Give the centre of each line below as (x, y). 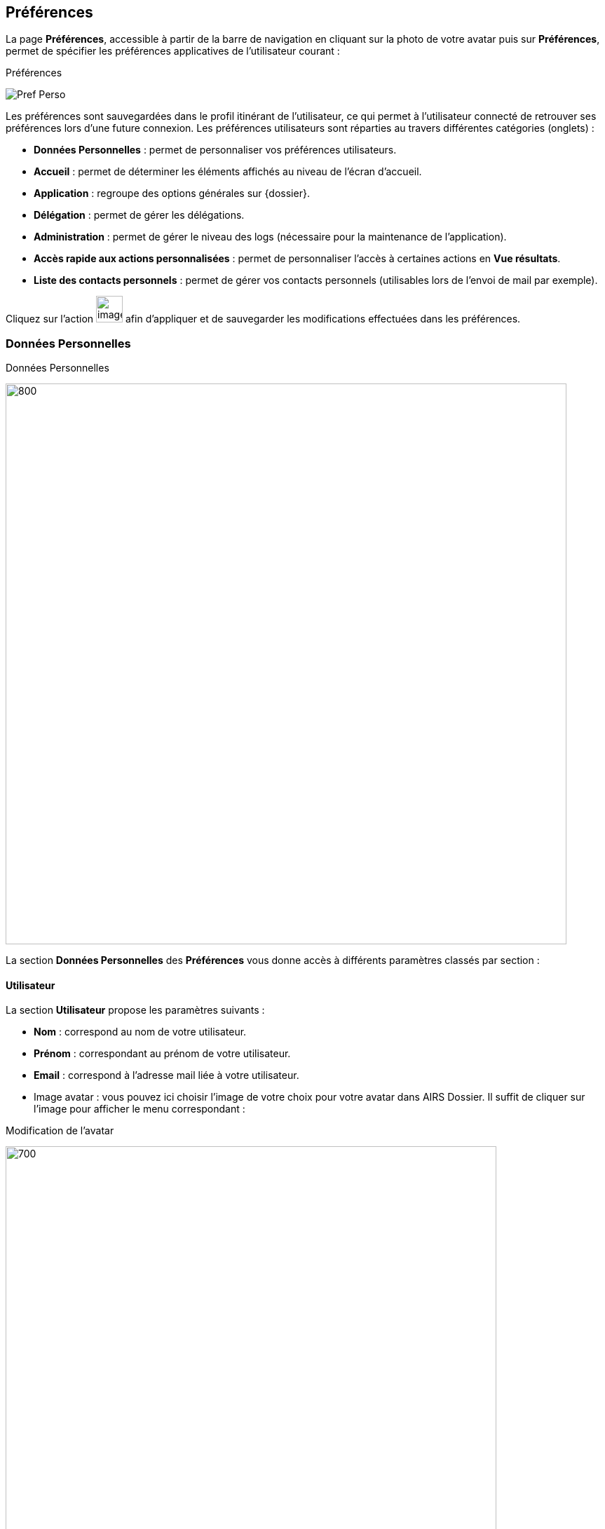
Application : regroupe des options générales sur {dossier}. (172, 193)
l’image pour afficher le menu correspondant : (140, 1109)
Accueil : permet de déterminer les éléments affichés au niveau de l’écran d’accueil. (228, 172)
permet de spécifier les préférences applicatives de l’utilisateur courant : (173, 51)
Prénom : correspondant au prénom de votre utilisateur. (162, 1054)
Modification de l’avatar (60, 1131)
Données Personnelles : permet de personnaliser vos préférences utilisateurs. (215, 150)
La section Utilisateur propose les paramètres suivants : (135, 1010)
